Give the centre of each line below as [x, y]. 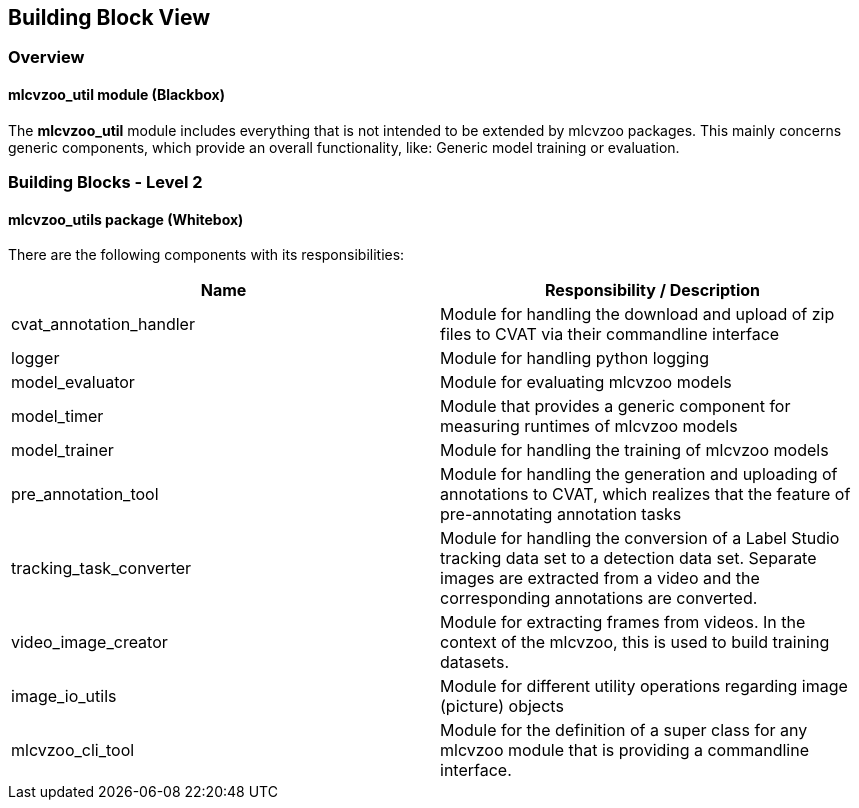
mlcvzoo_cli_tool [73, 750]
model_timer [57, 416]
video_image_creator [89, 642]
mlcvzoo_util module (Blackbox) [116, 95]
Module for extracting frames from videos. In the [623, 622]
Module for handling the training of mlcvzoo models [634, 450]
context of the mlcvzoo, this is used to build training [635, 642]
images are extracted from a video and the [600, 578]
